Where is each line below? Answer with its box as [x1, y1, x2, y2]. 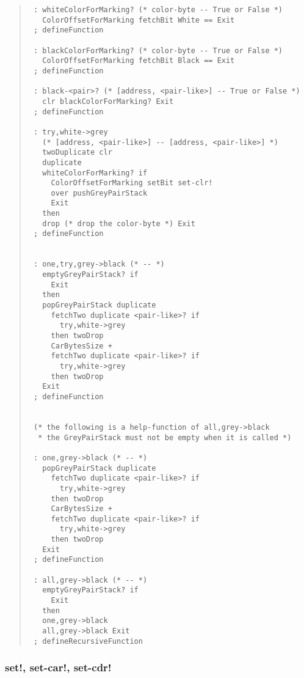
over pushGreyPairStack [51, 188, 148, 197]
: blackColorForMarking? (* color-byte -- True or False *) [33, 46, 283, 55]
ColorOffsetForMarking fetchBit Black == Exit [42, 56, 235, 65]
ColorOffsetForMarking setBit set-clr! [51, 179, 213, 188]
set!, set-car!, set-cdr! [5, 660, 112, 675]
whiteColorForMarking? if [42, 168, 148, 177]
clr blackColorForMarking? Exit [42, 97, 174, 106]
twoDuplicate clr [42, 148, 112, 157]
